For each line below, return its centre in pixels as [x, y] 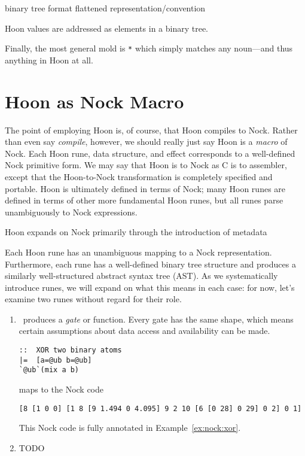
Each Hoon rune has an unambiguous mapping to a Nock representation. [138, 252]
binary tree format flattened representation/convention [105, 8]
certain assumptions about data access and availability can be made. [144, 331]
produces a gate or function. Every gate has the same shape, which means [158, 319]
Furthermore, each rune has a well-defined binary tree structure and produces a [150, 264]
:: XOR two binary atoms [70, 350]
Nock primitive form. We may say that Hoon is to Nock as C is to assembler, [146, 165]
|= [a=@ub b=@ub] [55, 360]
